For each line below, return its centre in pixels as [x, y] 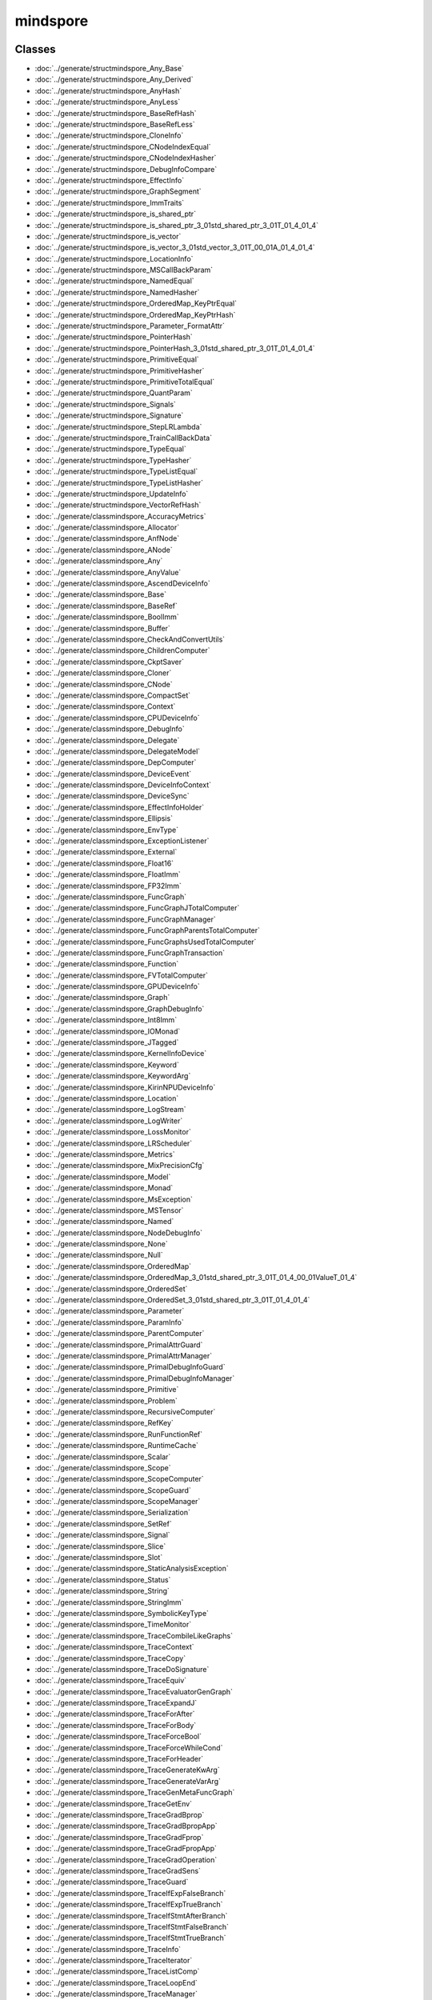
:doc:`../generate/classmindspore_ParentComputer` [120, 1334]
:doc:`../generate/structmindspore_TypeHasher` [113, 460]
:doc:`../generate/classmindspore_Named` [104, 1222]
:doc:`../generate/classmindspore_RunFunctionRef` [119, 1434]
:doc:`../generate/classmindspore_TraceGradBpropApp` [126, 1826]
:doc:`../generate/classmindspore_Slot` [99, 1558]
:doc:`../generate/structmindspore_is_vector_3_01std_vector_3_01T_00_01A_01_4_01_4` [175, 247]
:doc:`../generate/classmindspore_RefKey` [104, 1423]
